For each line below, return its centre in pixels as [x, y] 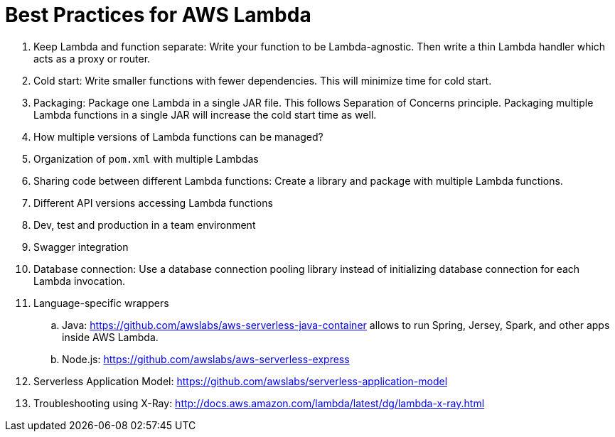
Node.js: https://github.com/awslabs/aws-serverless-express [206, 359]
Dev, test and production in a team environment [145, 225]
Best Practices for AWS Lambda [158, 15]
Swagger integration [81, 247]
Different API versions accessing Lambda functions [153, 203]
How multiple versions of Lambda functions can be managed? [178, 136]
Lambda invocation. [80, 281]
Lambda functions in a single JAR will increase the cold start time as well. [205, 114]
